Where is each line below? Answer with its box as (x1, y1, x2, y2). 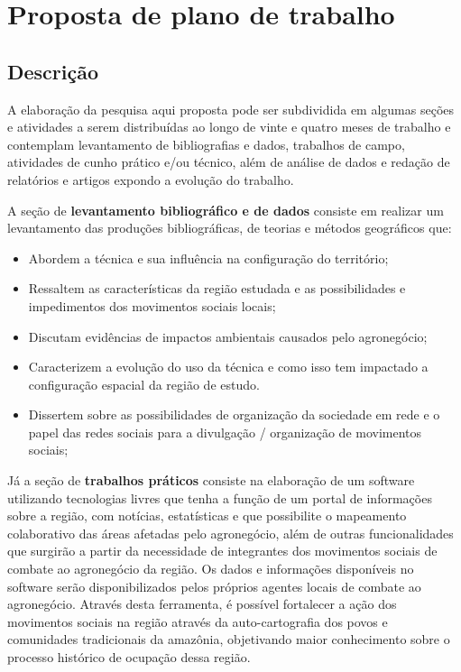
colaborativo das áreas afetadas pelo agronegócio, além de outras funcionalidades (7, 523, 454, 542)
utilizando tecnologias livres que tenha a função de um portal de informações (7, 488, 432, 507)
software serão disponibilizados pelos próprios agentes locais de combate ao (7, 576, 421, 595)
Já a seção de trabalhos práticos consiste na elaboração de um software (7, 471, 415, 490)
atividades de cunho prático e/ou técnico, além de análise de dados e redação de (7, 152, 450, 171)
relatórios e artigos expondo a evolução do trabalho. (7, 170, 294, 189)
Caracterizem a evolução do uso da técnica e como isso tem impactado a (28, 357, 429, 376)
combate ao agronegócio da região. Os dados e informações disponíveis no (7, 559, 414, 578)
